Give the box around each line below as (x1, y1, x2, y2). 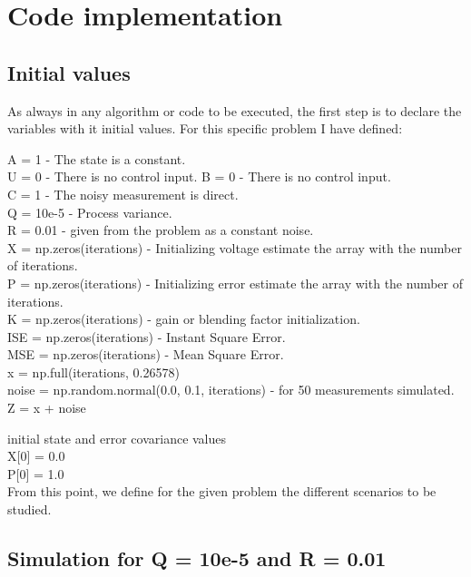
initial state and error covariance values (7, 428, 227, 447)
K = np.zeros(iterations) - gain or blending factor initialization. (7, 309, 360, 328)
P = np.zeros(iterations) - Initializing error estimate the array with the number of (7, 273, 464, 292)
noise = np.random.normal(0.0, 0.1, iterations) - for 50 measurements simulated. (7, 380, 455, 399)
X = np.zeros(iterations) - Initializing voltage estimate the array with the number (7, 238, 462, 257)
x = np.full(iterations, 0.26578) (7, 362, 180, 381)
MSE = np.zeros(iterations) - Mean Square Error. (7, 345, 284, 364)
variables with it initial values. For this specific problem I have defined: (7, 119, 403, 138)
